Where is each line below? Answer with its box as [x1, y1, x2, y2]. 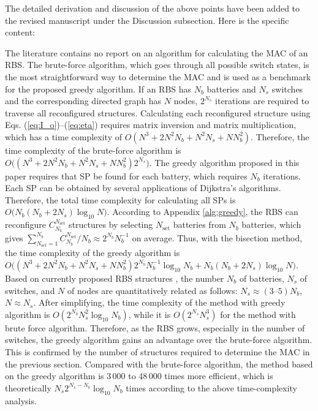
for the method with [220, 307, 296, 320]
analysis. [5, 394, 37, 407]
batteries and [206, 82, 256, 95]
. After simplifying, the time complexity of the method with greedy [33, 296, 286, 309]
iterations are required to [215, 94, 309, 107]
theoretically [5, 381, 51, 394]
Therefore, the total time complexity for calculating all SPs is [5, 193, 236, 206]
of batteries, [239, 271, 284, 284]
